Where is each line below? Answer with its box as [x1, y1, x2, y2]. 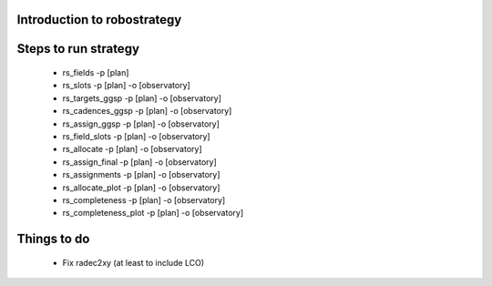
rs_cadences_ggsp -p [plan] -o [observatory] [62, 106, 232, 117]
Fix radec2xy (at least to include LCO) [62, 257, 205, 268]
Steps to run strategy [16, 41, 140, 56]
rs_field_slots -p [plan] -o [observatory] [62, 130, 210, 141]
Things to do [16, 231, 90, 247]
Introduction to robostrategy [16, 12, 182, 27]
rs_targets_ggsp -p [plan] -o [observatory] [62, 92, 222, 104]
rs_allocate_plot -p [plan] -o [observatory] [62, 182, 220, 193]
